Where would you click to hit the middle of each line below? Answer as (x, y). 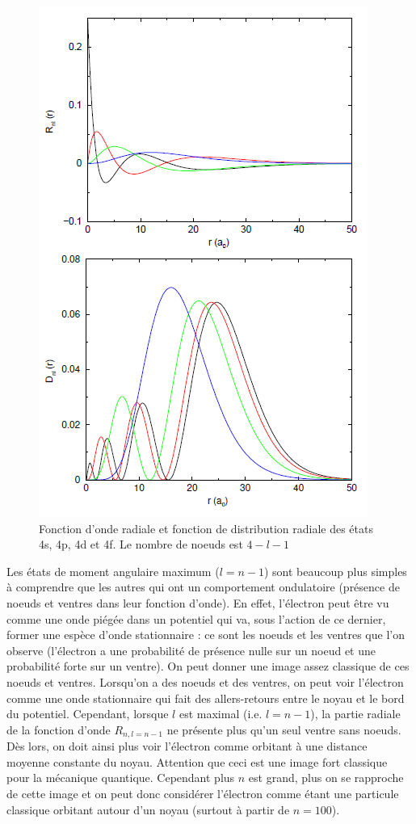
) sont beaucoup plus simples (336, 571)
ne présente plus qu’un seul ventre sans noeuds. (284, 729)
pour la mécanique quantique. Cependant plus (121, 778)
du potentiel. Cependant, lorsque (88, 714)
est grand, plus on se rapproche (326, 778)
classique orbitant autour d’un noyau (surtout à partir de (148, 809)
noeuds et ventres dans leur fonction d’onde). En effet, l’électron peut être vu (198, 602)
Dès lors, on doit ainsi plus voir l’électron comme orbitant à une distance (187, 746)
